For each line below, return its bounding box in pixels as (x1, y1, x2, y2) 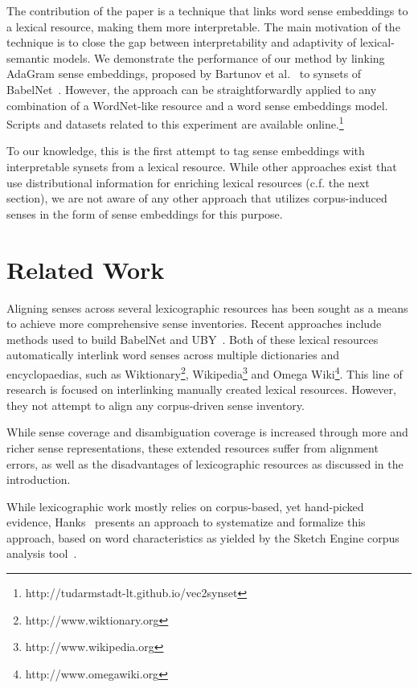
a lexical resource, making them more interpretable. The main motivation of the (6, 18, 400, 35)
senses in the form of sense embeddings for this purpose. (6, 205, 283, 222)
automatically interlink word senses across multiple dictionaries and (6, 346, 340, 363)
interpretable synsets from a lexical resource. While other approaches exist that (6, 158, 397, 174)
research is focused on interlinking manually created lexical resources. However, (6, 381, 396, 398)
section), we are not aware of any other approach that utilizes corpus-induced (6, 190, 387, 207)
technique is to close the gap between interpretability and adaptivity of (6, 34, 357, 51)
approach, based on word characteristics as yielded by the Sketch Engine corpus (6, 529, 400, 546)
